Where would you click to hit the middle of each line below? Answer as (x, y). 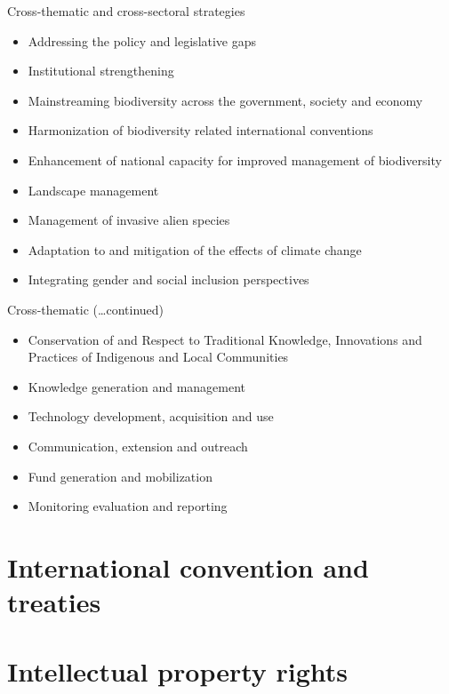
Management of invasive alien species (129, 220)
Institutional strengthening (101, 71)
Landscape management (93, 190)
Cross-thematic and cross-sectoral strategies (126, 11)
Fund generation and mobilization (120, 476)
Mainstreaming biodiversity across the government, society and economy (225, 100)
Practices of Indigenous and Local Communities (158, 357)
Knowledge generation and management (137, 386)
